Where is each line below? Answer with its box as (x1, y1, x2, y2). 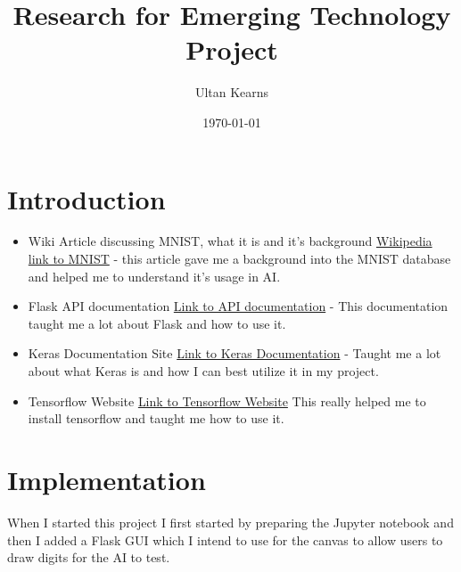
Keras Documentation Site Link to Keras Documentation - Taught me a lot (28, 344, 441, 363)
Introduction (7, 180, 166, 217)
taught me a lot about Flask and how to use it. (28, 314, 286, 332)
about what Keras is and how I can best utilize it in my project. (28, 362, 379, 380)
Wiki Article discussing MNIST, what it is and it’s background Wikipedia (28, 232, 432, 250)
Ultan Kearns (194, 83, 269, 102)
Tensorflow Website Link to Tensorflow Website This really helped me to (28, 391, 426, 410)
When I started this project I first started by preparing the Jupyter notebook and (7, 512, 454, 531)
